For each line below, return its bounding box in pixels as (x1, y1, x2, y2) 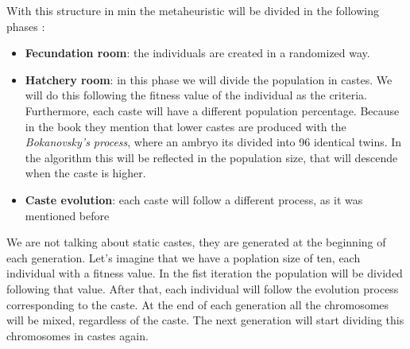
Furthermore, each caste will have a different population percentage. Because (25, 102, 400, 118)
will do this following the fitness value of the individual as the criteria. (25, 87, 367, 103)
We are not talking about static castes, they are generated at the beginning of (6, 234, 386, 250)
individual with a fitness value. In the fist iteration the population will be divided (6, 265, 403, 281)
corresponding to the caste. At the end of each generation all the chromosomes (6, 296, 389, 312)
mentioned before (25, 207, 110, 223)
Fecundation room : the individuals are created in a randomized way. (25, 45, 370, 61)
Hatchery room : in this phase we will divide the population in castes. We (25, 71, 393, 87)
